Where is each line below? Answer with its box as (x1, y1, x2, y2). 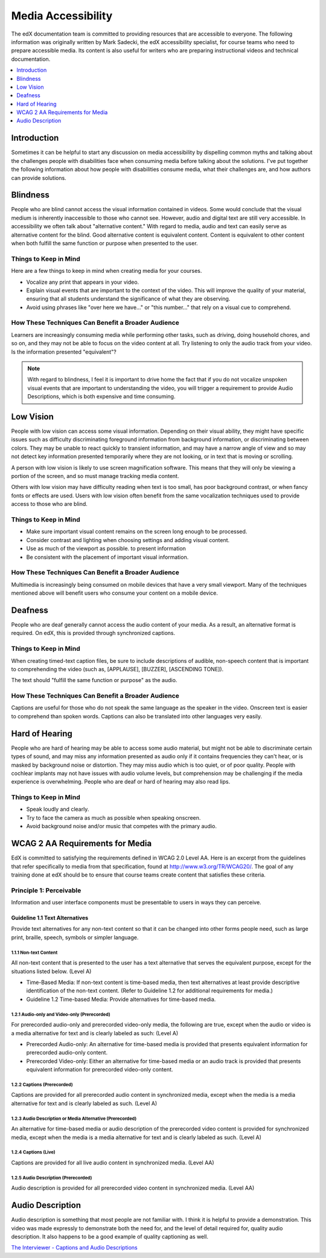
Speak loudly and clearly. (26, 806, 89, 813)
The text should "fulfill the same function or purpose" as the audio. (11, 677, 177, 684)
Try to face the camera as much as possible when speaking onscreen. (26, 814, 201, 821)
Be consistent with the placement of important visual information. (26, 553, 189, 561)
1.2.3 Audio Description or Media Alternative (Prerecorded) (11, 1116, 137, 1122)
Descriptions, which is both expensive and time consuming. (27, 393, 176, 400)
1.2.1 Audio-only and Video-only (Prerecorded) (11, 1011, 111, 1017)
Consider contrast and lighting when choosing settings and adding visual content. (26, 536, 230, 543)
